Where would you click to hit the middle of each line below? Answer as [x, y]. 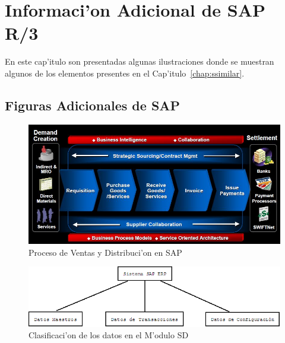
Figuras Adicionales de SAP [93, 105]
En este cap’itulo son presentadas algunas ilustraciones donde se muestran [140, 61]
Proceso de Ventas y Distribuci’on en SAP [105, 252]
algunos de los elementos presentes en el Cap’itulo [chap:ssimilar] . [125, 73]
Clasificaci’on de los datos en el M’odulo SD [109, 335]
